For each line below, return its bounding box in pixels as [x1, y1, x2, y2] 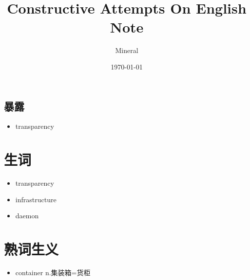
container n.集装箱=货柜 [15, 267, 91, 277]
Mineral [115, 45, 138, 55]
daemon [15, 210, 39, 221]
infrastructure [15, 194, 57, 204]
